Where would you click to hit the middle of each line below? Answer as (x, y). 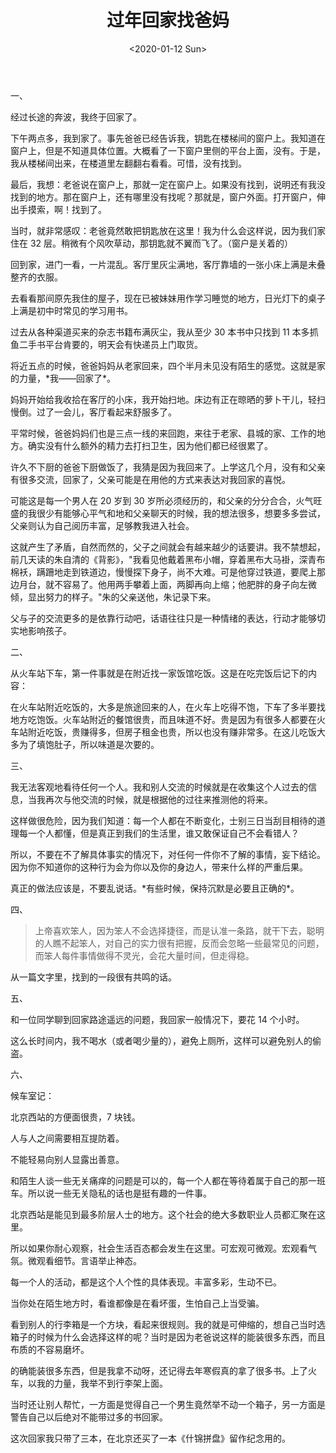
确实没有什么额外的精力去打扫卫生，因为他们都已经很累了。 (150, 445)
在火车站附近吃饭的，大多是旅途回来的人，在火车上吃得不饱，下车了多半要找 (168, 707)
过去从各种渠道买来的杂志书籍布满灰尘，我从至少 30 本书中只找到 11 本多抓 (164, 332)
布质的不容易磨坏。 (50, 1349)
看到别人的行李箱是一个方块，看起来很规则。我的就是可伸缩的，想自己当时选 (168, 1324)
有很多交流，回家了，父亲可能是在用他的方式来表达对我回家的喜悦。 (150, 479)
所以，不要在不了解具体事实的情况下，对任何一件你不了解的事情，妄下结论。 (168, 854)
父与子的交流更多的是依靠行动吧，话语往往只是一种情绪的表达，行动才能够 (163, 618)
